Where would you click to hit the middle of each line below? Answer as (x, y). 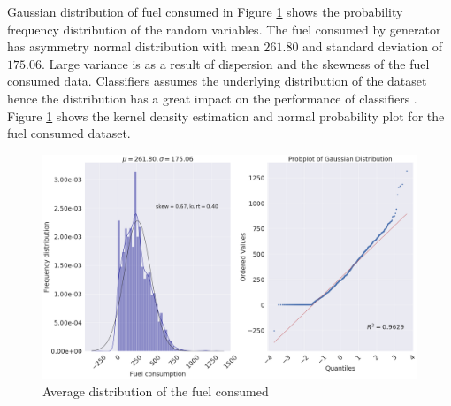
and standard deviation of (373, 46)
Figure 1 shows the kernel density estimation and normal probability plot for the (226, 115)
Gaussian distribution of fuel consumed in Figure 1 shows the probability (205, 11)
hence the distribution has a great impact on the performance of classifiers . (212, 98)
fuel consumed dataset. (69, 133)
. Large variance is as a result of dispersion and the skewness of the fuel (235, 63)
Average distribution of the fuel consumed (156, 391)
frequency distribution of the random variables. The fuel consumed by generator (224, 29)
